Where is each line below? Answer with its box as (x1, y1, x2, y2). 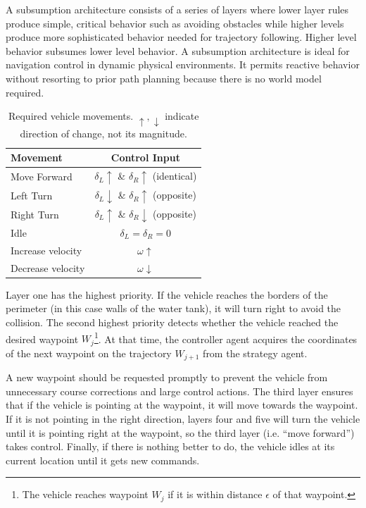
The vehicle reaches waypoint (22, 487, 149, 502)
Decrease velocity (11, 260, 85, 275)
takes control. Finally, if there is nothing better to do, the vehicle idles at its (6, 439, 335, 454)
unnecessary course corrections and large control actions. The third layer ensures (6, 383, 353, 398)
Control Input (111, 150, 180, 165)
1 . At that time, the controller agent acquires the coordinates (94, 329, 358, 346)
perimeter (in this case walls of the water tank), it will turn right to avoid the (6, 301, 341, 316)
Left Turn (11, 188, 53, 203)
